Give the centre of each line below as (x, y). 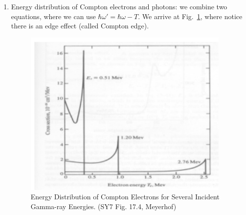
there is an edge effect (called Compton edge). (80, 26)
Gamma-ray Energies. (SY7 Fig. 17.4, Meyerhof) (103, 206)
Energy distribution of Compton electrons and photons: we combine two (119, 6)
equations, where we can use (53, 16)
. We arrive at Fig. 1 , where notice (190, 16)
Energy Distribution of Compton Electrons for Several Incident (125, 197)
